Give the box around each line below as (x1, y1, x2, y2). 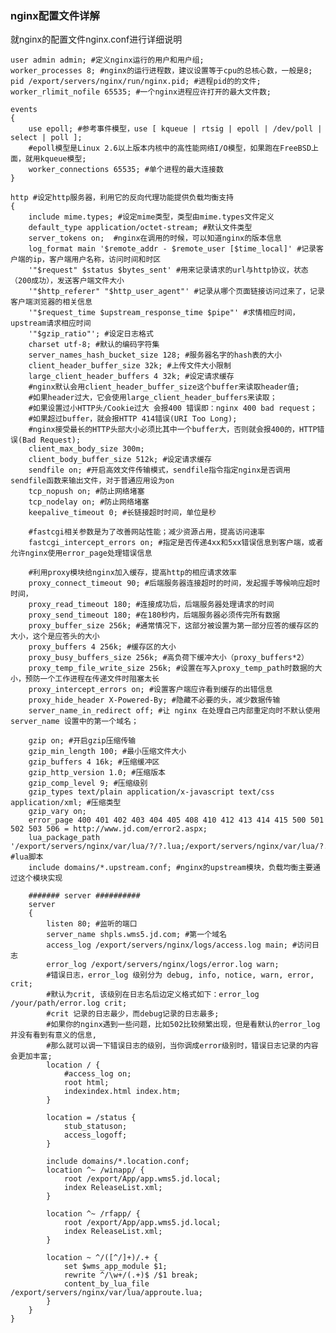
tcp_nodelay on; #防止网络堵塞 (28, 497, 150, 507)
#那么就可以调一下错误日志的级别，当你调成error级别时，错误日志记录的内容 (46, 1041, 319, 1051)
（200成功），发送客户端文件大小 (10, 276, 125, 286)
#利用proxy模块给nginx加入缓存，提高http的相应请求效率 (28, 568, 237, 578)
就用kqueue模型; (24, 154, 87, 164)
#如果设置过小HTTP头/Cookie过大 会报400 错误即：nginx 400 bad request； (28, 403, 318, 414)
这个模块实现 (17, 873, 63, 884)
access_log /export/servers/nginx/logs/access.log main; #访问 (46, 940, 312, 951)
